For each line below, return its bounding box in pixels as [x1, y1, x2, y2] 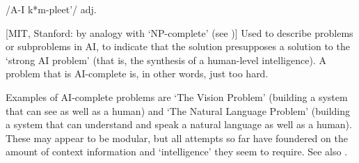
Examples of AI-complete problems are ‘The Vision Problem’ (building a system [6, 89, 348, 104]
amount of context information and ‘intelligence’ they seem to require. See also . [6, 144, 348, 159]
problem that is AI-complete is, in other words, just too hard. [6, 66, 269, 81]
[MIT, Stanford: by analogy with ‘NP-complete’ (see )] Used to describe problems [6, 25, 353, 40]
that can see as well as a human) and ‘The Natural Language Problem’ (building [6, 103, 350, 118]
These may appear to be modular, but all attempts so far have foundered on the [6, 130, 348, 145]
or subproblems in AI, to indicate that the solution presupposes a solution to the [6, 39, 350, 54]
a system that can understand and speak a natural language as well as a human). [6, 117, 352, 132]
